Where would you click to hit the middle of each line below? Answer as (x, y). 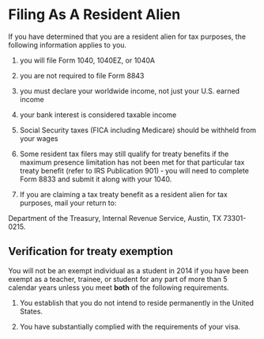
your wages (39, 138)
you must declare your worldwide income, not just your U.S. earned (129, 91)
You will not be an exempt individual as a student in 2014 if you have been (128, 270)
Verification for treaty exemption (91, 251)
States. (31, 311)
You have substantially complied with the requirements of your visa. (130, 326)
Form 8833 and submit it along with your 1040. (96, 179)
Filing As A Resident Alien (94, 15)
